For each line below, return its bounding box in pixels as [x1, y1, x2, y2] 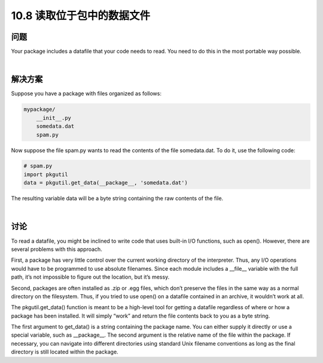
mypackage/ [23, 106, 56, 113]
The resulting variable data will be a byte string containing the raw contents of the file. [11, 195, 224, 202]
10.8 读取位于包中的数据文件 [11, 9, 151, 22]
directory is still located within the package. [11, 348, 119, 356]
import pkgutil [23, 171, 68, 178]
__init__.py [36, 114, 72, 121]
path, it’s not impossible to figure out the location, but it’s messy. [11, 273, 170, 281]
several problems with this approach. [11, 246, 103, 253]
